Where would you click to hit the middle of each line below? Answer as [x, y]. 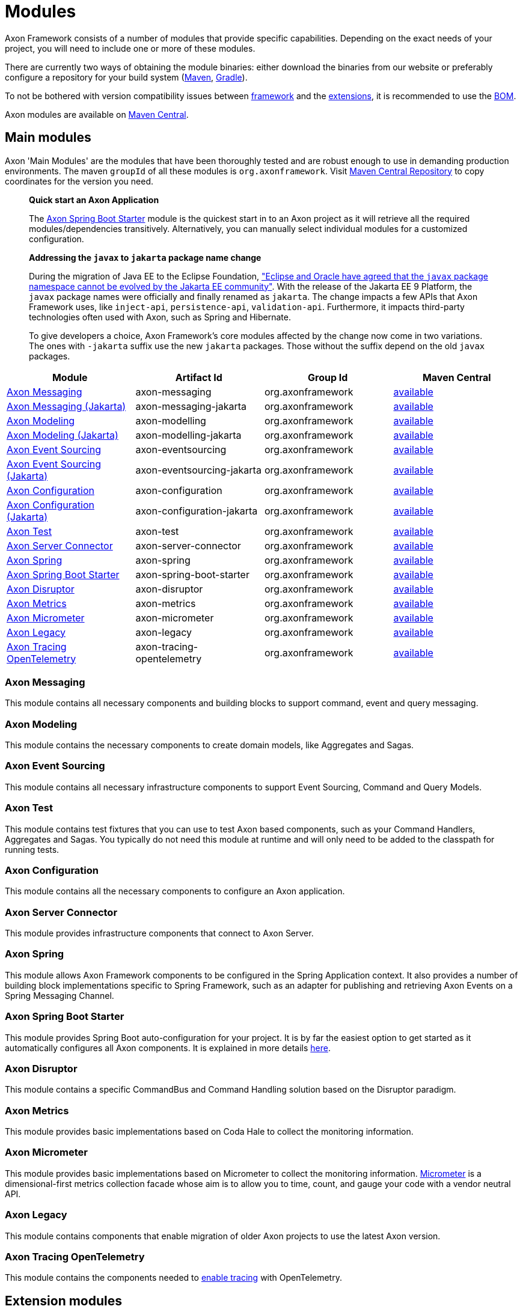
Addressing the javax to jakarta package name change [145, 257]
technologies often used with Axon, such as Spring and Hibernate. [160, 317]
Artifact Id [199, 377]
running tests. [32, 849]
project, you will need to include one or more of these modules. [130, 48]
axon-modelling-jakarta [188, 435]
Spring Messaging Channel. [60, 995]
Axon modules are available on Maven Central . [97, 114]
